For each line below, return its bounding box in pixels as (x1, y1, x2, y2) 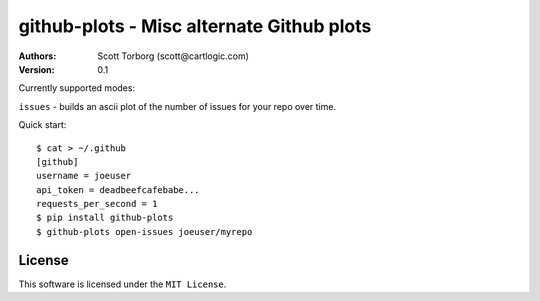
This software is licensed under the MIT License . (18, 278, 227, 290)
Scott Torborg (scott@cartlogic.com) (97, 50, 250, 62)
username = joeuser (36, 170, 132, 182)
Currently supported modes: (18, 82, 135, 94)
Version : (18, 63, 55, 75)
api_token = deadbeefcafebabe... (36, 184, 200, 195)
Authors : (18, 50, 57, 62)
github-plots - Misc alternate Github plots (18, 15, 372, 37)
